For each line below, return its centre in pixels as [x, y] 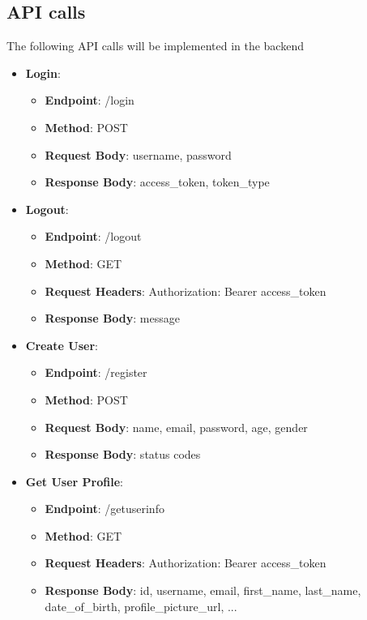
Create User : [62, 345]
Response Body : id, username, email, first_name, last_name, [203, 590]
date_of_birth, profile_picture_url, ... [141, 606]
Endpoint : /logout [93, 236]
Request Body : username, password [138, 154]
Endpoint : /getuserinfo [105, 509]
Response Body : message [112, 318]
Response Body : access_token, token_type [157, 182]
